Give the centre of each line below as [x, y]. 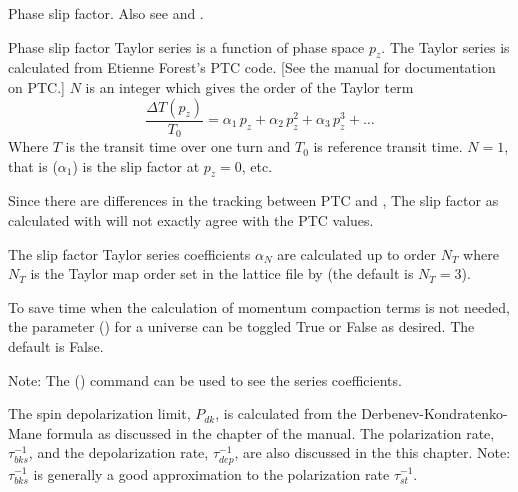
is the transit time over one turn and [178, 146]
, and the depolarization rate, [118, 452]
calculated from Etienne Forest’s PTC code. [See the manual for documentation [252, 67]
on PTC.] [36, 86]
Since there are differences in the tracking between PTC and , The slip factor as [253, 200]
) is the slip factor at [136, 165]
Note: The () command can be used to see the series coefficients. [205, 379]
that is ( [33, 165]
